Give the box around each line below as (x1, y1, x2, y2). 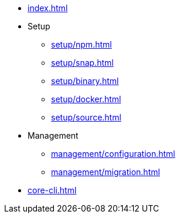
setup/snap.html (51, 58, 114, 68)
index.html (28, 3, 68, 13)
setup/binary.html (51, 76, 119, 86)
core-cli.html (28, 185, 77, 195)
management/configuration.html (51, 149, 175, 159)
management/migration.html (51, 167, 160, 177)
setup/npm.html (51, 39, 112, 49)
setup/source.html (51, 112, 121, 122)
